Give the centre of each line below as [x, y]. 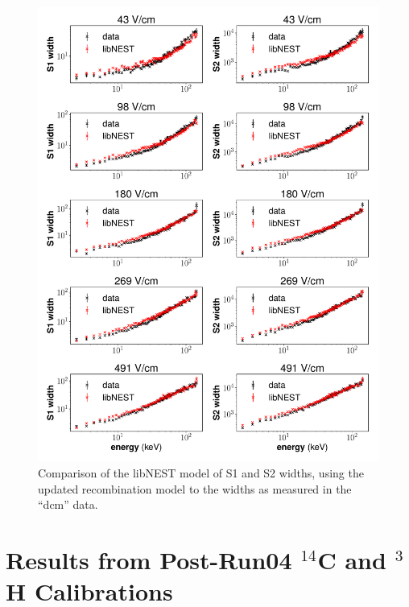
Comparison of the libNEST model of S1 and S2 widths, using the [201, 472]
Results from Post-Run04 [149, 559]
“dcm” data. [68, 504]
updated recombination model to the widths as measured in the [195, 488]
